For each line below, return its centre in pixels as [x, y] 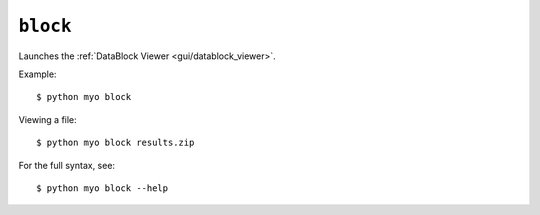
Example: [37, 74]
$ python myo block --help [102, 188]
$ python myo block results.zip [115, 143]
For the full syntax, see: [66, 165]
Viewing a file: [47, 119]
